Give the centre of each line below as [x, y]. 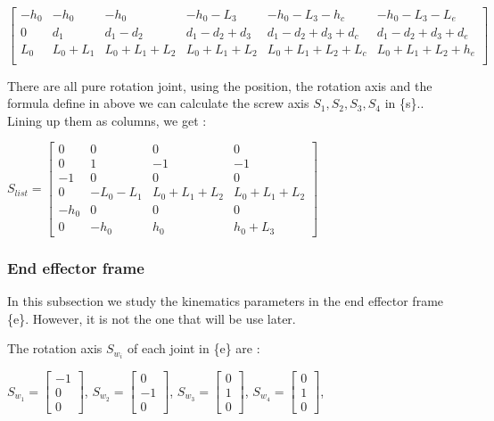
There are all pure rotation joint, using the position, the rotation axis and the [220, 85]
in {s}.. [404, 103]
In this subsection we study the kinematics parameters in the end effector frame [226, 301]
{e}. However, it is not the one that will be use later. [152, 318]
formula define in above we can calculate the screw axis [158, 103]
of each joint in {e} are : [193, 348]
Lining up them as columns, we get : [107, 120]
